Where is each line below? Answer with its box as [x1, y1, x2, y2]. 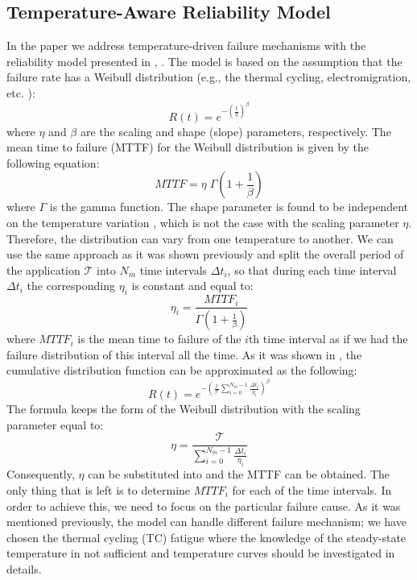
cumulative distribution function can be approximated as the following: [6, 362, 357, 379]
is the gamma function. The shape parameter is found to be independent [49, 198, 408, 215]
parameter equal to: [6, 416, 104, 433]
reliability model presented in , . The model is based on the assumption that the [6, 52, 403, 69]
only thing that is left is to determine [6, 481, 191, 498]
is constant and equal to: [131, 277, 254, 294]
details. [6, 560, 42, 577]
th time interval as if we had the [248, 330, 408, 347]
